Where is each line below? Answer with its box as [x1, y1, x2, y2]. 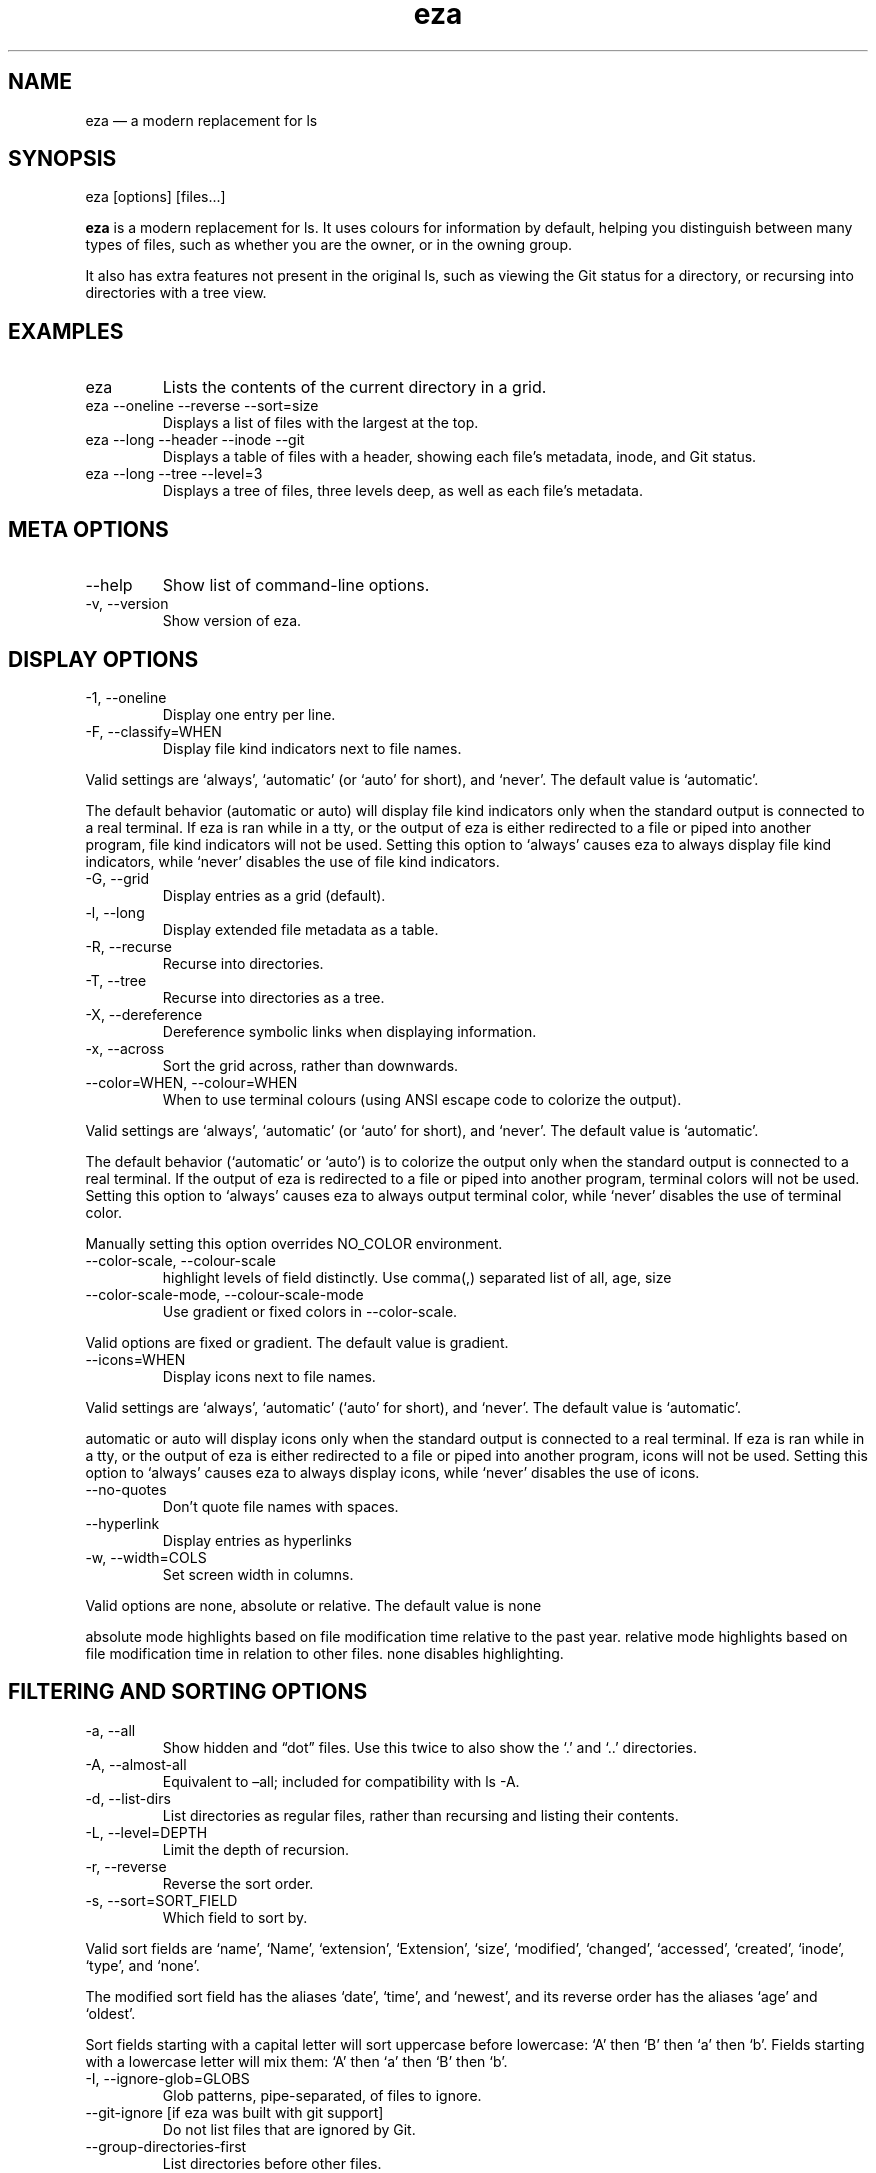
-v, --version [85, 595, 169, 613]
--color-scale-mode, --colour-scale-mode [85, 1285, 364, 1303]
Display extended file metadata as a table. [162, 920, 439, 938]
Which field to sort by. [162, 1908, 308, 1926]
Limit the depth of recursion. [162, 1840, 350, 1858]
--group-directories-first [85, 2137, 247, 2155]
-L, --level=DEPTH [85, 1823, 208, 1841]
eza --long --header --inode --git [85, 431, 305, 449]
